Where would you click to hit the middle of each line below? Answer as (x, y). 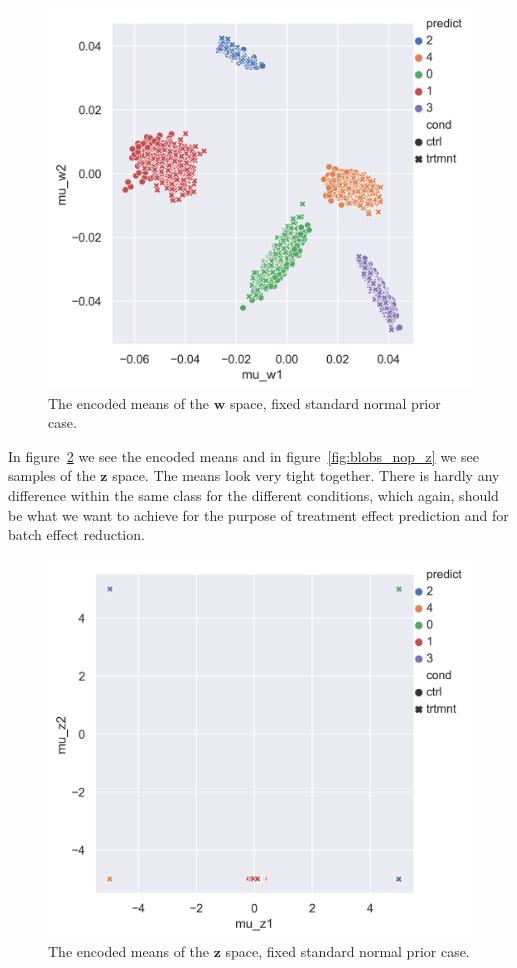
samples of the (52, 475)
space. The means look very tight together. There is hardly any (306, 475)
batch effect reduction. (76, 534)
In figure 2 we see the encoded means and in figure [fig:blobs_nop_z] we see (243, 455)
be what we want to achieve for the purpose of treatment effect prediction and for (258, 514)
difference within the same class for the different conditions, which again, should (253, 494)
